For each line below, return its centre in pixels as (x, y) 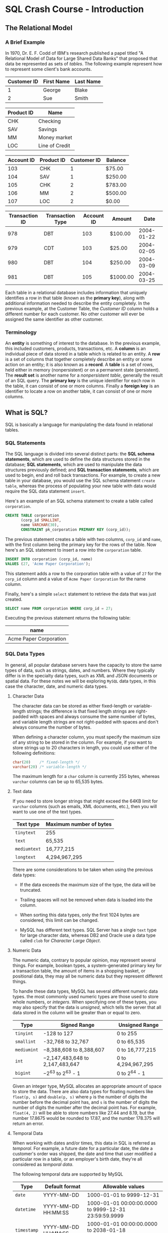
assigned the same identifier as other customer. (54, 319)
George (52, 90)
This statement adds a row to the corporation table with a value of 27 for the (83, 573)
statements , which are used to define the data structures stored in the (78, 459)
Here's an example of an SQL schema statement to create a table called (79, 501)
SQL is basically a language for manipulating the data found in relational (79, 424)
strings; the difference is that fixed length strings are (81, 711)
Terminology (21, 332)
